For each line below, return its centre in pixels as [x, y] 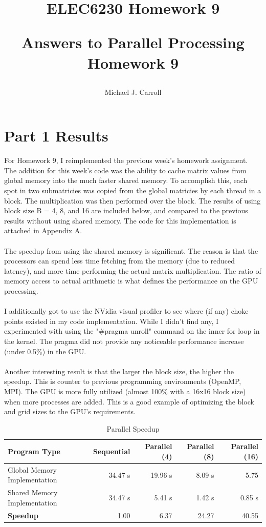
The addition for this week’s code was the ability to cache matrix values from [125, 170]
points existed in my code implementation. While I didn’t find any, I [112, 321]
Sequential [112, 451]
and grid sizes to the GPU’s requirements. [70, 411]
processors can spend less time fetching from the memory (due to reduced [119, 261]
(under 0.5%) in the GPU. [45, 351]
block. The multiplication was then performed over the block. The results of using [132, 200]
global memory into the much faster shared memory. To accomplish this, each [126, 180]
